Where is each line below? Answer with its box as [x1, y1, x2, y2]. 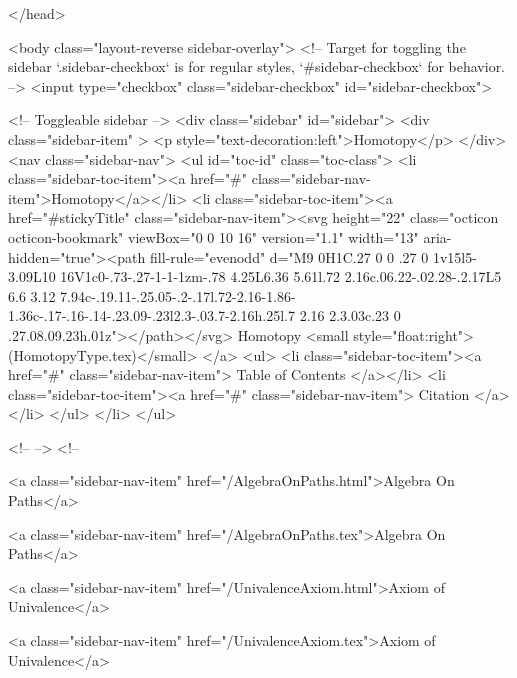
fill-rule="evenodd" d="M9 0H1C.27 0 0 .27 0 [150, 246, 429, 267]
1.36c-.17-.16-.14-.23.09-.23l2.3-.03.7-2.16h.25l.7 [8, 305, 296, 326]
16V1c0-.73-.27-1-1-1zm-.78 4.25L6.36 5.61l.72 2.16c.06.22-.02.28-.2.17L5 [60, 266, 502, 287]
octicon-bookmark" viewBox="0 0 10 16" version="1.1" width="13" [8, 226, 419, 247]
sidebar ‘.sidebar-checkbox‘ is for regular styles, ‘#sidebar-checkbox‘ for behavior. [8, 56, 506, 77]
